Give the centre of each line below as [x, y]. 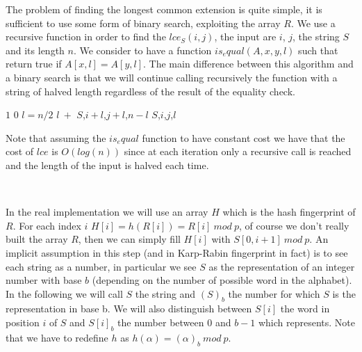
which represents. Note [306, 322]
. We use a [313, 23]
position [23, 322]
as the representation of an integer [282, 266]
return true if [34, 64]
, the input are [245, 37]
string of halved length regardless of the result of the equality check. [150, 91]
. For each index [47, 225]
